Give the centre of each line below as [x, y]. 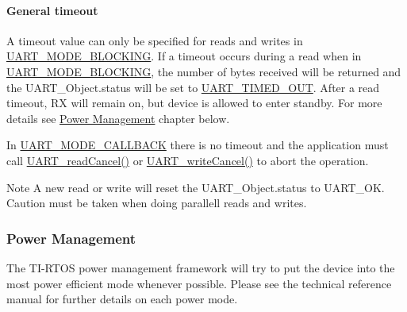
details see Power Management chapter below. [118, 118]
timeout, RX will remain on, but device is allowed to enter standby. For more [194, 103]
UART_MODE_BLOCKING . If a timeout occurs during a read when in [184, 56]
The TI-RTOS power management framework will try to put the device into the [201, 267]
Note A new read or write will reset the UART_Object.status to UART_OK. [196, 187]
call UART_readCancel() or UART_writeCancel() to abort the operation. [188, 160]
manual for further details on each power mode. [122, 299]
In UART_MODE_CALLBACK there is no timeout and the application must [198, 145]
